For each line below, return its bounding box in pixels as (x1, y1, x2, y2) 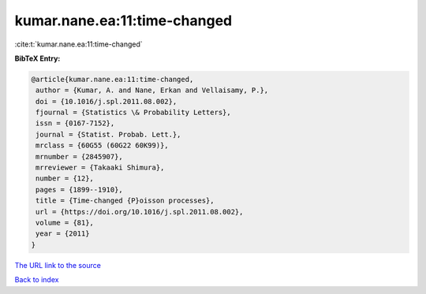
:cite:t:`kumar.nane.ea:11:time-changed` (14, 39, 144, 49)
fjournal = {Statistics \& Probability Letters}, (35, 108, 232, 117)
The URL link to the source (14, 260, 102, 270)
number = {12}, (35, 174, 95, 183)
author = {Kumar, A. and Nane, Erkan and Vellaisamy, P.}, (35, 86, 269, 95)
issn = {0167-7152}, (35, 119, 115, 128)
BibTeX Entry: (14, 54, 61, 63)
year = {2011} (35, 229, 90, 238)
